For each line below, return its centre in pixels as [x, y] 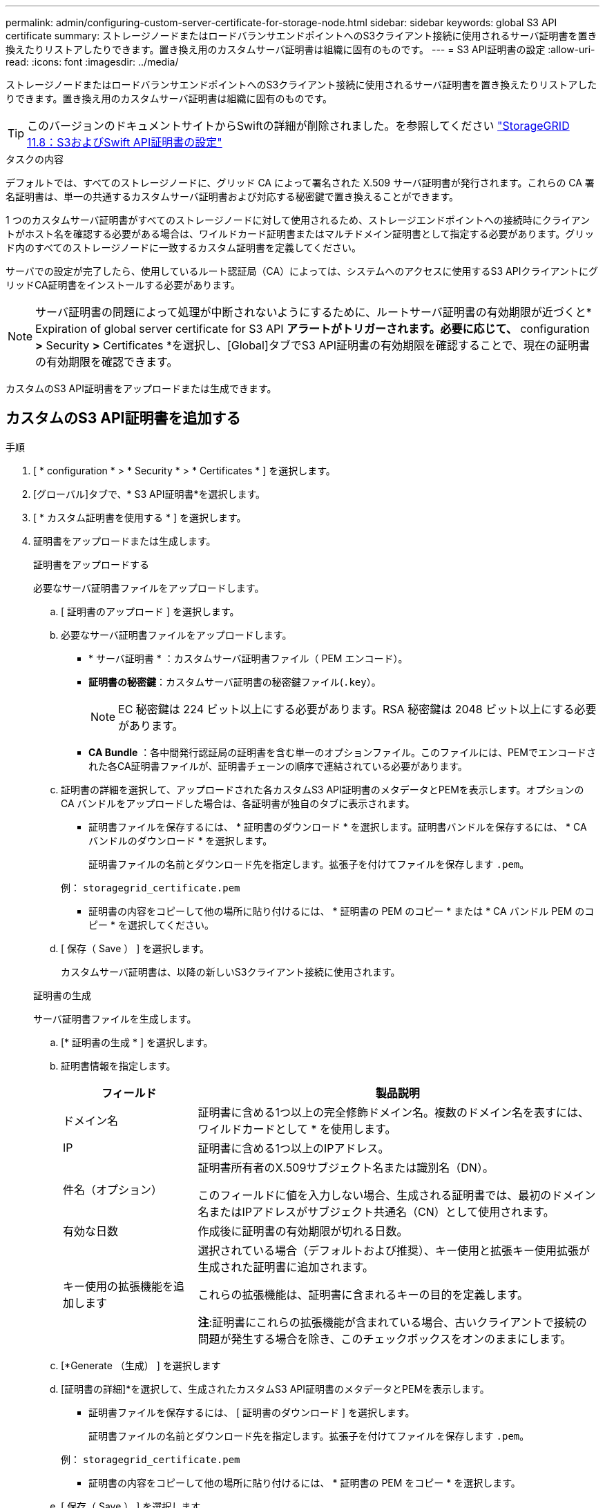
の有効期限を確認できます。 [107, 362]
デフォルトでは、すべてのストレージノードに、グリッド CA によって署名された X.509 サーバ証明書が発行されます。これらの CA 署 [300, 183]
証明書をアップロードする [91, 564]
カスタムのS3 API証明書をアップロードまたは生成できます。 [141, 388]
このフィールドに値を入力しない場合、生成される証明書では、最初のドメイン [397, 1195]
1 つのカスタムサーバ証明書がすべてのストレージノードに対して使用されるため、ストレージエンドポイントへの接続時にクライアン [298, 220]
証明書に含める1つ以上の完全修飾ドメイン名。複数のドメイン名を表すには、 [394, 1112]
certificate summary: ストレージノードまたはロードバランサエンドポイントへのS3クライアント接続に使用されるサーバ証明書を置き [301, 36]
